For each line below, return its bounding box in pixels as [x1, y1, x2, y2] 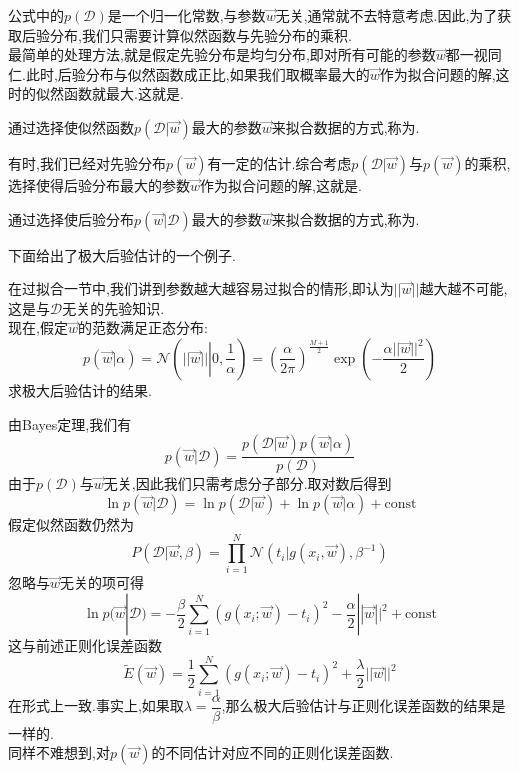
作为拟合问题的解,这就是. [200, 174, 362, 195]
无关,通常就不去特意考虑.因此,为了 [275, 5, 498, 25]
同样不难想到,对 [8, 742, 110, 763]
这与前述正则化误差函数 [8, 635, 162, 656]
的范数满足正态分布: [77, 317, 208, 338]
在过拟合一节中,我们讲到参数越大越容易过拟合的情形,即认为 [8, 278, 394, 299]
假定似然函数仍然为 [8, 513, 134, 534]
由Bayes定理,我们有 [8, 413, 132, 434]
